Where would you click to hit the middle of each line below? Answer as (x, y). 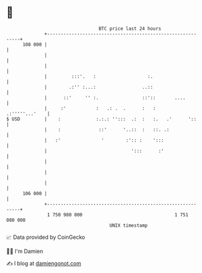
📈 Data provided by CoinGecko (46, 237)
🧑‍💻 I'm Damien (25, 251)
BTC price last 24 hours (130, 29)
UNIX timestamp (129, 225)
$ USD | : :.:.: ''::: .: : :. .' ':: (102, 119)
